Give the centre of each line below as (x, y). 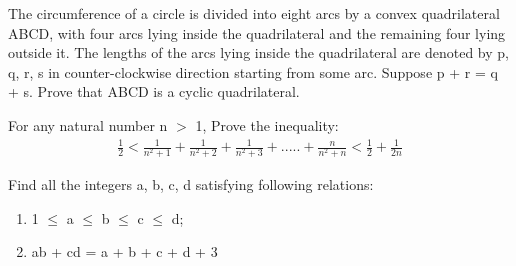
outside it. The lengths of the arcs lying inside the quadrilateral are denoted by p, (258, 52)
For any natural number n (88, 124)
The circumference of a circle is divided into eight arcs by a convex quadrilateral (254, 13)
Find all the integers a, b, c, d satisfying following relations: (191, 184)
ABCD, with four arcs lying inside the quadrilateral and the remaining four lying (257, 32)
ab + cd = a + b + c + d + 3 (124, 251)
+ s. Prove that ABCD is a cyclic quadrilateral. (154, 91)
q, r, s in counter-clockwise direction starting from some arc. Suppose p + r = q (253, 71)
